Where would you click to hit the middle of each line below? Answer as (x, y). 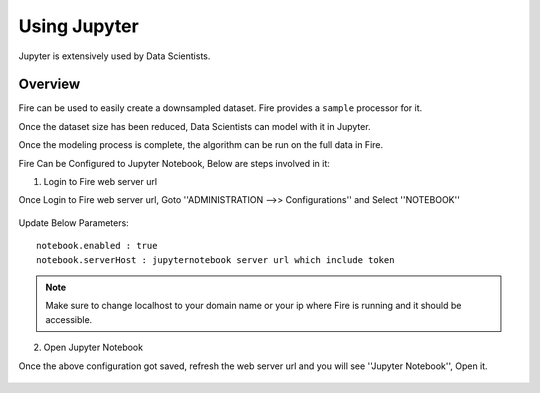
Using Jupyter (78, 26)
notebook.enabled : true (97, 246)
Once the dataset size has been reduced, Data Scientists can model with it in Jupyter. (194, 126)
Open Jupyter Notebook (93, 347)
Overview (49, 84)
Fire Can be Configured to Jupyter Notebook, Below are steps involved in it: (174, 163)
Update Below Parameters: (73, 222)
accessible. (69, 319)
